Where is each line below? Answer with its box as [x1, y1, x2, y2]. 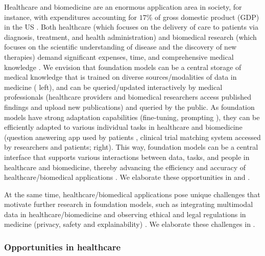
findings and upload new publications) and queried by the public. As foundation [4, 101, 255, 112]
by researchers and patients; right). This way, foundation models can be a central [4, 142, 258, 152]
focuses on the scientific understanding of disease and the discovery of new [4, 41, 237, 52]
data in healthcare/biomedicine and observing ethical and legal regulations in [4, 208, 246, 219]
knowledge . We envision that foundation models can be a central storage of [4, 61, 242, 72]
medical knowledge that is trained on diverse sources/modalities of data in [4, 72, 237, 82]
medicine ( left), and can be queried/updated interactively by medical [4, 81, 223, 92]
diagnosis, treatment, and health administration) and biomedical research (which [4, 31, 257, 42]
